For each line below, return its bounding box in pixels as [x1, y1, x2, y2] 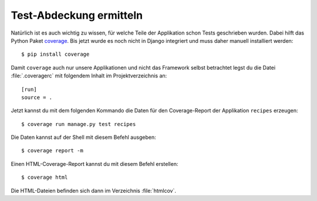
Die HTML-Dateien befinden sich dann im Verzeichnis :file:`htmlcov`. [11, 187, 176, 194]
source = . [21, 94, 53, 101]
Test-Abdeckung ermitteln [11, 9, 143, 22]
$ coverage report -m [21, 147, 83, 154]
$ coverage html [21, 174, 68, 181]
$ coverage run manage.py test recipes [21, 121, 136, 127]
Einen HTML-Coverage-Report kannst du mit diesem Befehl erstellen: [11, 160, 178, 167]
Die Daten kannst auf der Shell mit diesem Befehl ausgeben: [11, 134, 156, 141]
